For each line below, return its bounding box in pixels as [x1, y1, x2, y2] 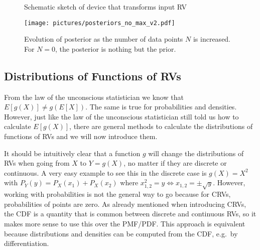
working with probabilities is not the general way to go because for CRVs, [4, 189, 231, 199]
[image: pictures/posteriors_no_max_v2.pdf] [24, 19, 175, 27]
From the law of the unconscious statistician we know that [4, 91, 184, 102]
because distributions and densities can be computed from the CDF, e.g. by [4, 228, 238, 238]
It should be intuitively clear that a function [4, 148, 141, 158]
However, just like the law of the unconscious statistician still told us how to [4, 111, 239, 121]
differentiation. [4, 238, 49, 248]
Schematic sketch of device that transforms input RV [24, 2, 187, 12]
